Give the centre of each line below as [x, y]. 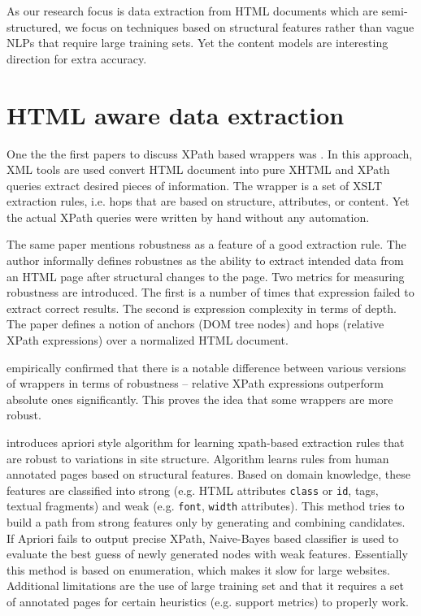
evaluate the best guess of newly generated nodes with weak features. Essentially [207, 554]
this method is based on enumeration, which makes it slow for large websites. [198, 569]
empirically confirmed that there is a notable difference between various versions [206, 367]
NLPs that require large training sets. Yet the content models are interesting [197, 43]
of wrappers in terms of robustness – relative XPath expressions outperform [195, 383]
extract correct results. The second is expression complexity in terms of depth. [202, 308]
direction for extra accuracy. [77, 58]
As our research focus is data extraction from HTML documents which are [192, 11]
